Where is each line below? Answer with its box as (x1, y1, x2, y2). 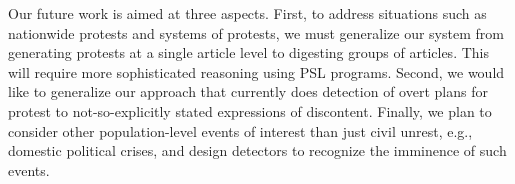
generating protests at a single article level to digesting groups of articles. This (8, 42, 489, 63)
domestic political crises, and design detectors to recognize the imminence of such (8, 140, 507, 161)
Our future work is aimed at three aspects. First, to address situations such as (8, 3, 487, 23)
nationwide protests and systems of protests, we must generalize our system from (8, 22, 504, 43)
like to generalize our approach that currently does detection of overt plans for (8, 81, 488, 102)
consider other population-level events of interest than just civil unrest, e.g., (8, 120, 473, 141)
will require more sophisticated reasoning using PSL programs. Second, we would (8, 61, 505, 82)
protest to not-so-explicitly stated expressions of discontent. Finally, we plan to (8, 100, 492, 121)
